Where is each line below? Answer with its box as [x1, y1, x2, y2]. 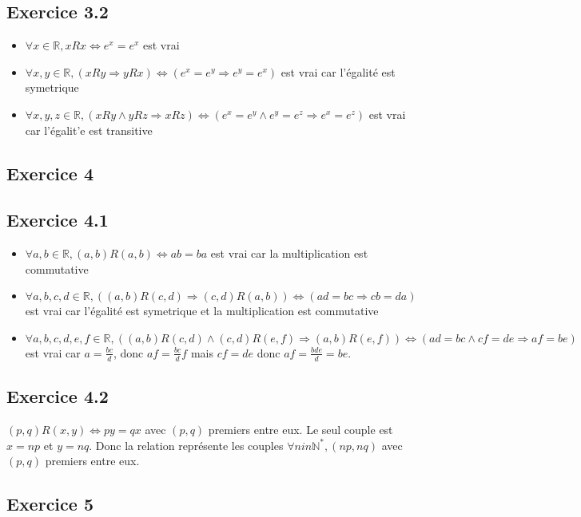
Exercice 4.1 [6, 207, 109, 232]
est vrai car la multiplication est [210, 245, 368, 262]
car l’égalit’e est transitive [25, 121, 153, 138]
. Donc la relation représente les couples [89, 436, 284, 453]
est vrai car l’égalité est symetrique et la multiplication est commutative [25, 302, 379, 319]
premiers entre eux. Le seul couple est [208, 420, 393, 437]
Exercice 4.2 [6, 384, 109, 408]
